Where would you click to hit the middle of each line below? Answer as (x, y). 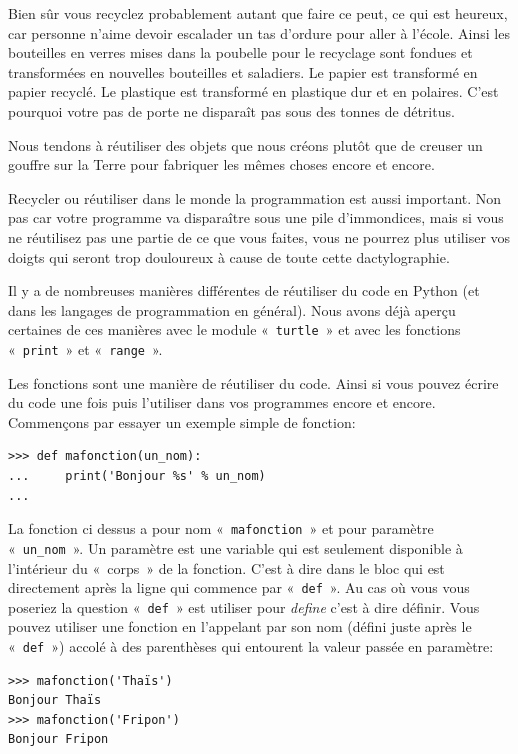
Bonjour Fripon (58, 739)
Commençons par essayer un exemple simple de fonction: (182, 421)
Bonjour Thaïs (55, 700)
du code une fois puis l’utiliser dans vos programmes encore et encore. (222, 402)
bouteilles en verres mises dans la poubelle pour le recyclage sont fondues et (240, 52)
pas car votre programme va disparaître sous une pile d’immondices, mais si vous (256, 217)
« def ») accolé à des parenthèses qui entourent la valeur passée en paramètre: (251, 646)
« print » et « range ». (85, 348)
